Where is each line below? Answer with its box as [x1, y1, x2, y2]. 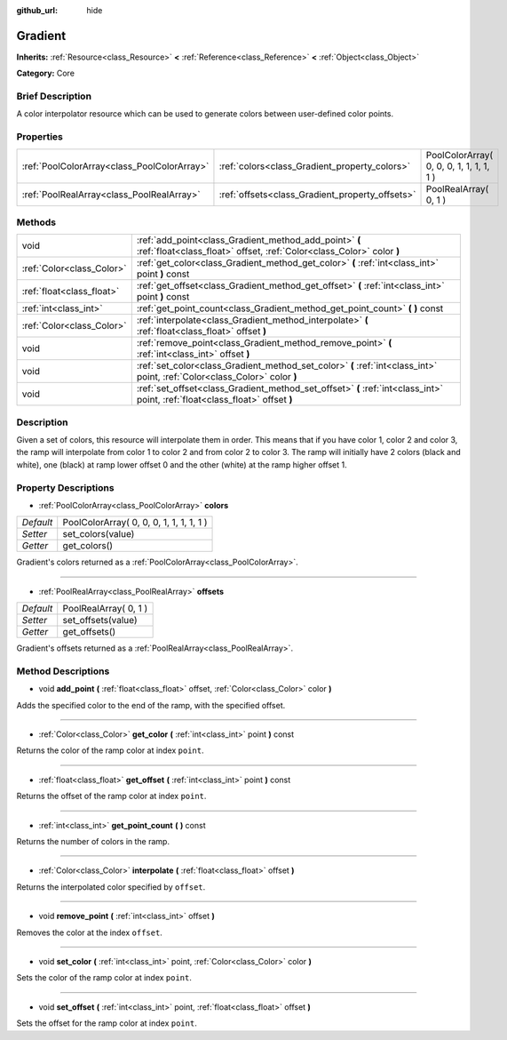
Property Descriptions [16, 481, 115, 493]
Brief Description [16, 90, 92, 102]
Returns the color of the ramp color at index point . [16, 745, 204, 756]
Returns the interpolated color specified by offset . [16, 881, 206, 892]
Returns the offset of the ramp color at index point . [16, 791, 207, 802]
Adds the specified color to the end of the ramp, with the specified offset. [16, 700, 286, 710]
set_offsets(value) [62, 614, 138, 627]
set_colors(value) [62, 528, 135, 540]
